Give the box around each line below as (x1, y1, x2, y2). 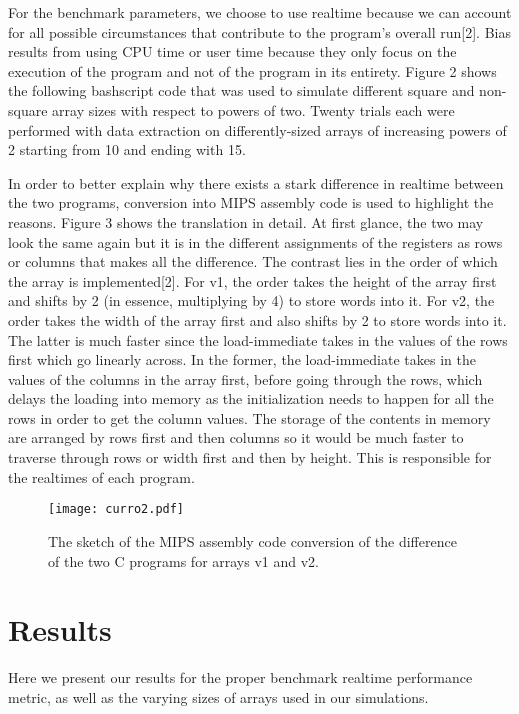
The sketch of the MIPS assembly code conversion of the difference (48, 530, 457, 551)
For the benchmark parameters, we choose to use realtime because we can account (8, 2, 512, 22)
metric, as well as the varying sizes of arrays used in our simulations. (8, 686, 429, 707)
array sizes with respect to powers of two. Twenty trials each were (52, 99, 455, 120)
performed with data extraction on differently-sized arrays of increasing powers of (8, 119, 507, 140)
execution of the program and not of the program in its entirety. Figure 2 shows (8, 60, 497, 81)
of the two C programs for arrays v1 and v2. (48, 550, 320, 571)
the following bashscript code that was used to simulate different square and (8, 80, 475, 101)
